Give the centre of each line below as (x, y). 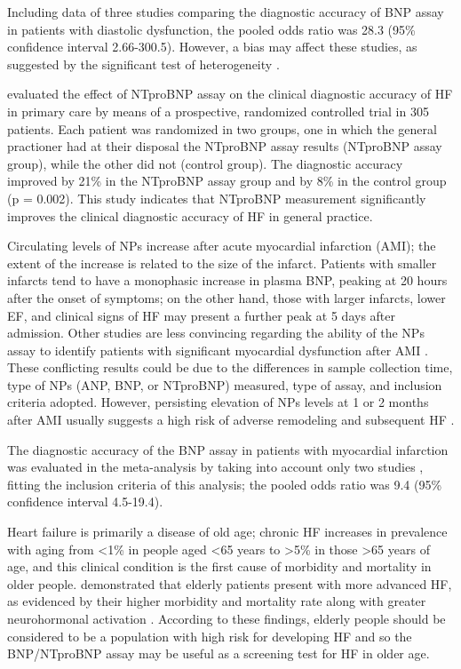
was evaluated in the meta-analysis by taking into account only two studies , (215, 467)
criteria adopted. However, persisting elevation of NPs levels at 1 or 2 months (218, 402)
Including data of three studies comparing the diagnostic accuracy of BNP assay (226, 12)
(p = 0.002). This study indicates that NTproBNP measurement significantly (217, 198)
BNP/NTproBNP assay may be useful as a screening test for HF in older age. (219, 653)
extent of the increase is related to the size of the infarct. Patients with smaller (222, 263)
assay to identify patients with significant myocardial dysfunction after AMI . (218, 350)
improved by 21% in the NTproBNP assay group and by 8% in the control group (227, 181)
